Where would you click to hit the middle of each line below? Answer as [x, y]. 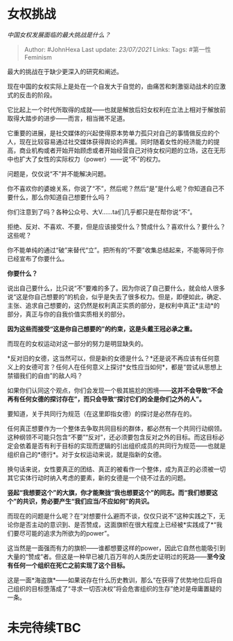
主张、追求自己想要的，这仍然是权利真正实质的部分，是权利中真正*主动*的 [114, 305]
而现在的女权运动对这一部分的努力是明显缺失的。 [77, 343]
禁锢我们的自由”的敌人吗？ [45, 376]
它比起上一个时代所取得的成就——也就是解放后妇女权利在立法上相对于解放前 [116, 109]
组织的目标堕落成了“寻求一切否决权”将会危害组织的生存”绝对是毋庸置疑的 [117, 588]
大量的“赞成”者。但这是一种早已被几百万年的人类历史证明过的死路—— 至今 [113, 556]
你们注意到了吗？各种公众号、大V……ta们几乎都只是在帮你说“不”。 [102, 211]
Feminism [38, 57]
